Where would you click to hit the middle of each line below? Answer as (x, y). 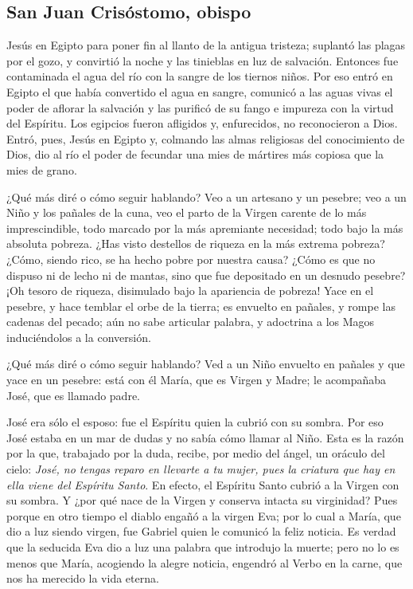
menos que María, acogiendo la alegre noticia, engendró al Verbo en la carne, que (205, 562)
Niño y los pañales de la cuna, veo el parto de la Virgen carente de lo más (187, 212)
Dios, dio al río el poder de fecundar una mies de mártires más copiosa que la (195, 154)
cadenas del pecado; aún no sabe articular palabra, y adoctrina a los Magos (191, 322)
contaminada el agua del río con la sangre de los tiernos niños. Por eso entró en (200, 76)
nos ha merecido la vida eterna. (83, 578)
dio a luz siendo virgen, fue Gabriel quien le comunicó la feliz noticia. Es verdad (201, 531)
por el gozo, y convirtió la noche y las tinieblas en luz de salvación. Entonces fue (203, 60)
